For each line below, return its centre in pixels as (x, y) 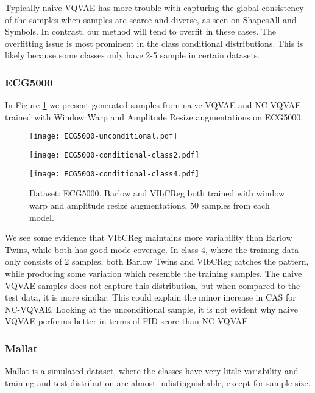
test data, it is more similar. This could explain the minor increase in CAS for (150, 297)
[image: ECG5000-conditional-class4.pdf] (115, 174)
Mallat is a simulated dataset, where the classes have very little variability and (152, 371)
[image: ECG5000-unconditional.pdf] (104, 137)
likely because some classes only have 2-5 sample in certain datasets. (133, 55)
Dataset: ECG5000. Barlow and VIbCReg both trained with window (157, 193)
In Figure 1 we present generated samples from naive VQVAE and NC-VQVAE (153, 105)
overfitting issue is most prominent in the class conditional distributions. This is (154, 43)
